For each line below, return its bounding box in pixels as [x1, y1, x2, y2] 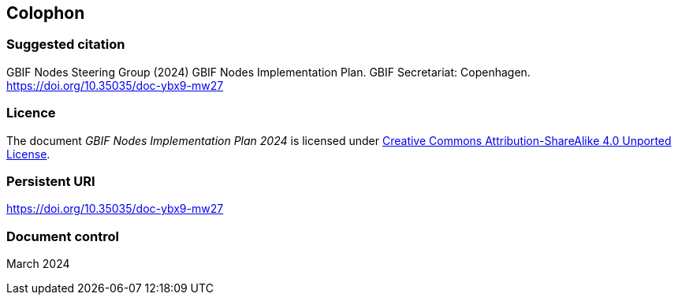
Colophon [6, 3, 85, 23]
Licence [6, 105, 56, 121]
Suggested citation [6, 36, 125, 53]
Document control [6, 228, 119, 244]
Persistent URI [6, 173, 95, 189]
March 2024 [6, 257, 70, 271]
